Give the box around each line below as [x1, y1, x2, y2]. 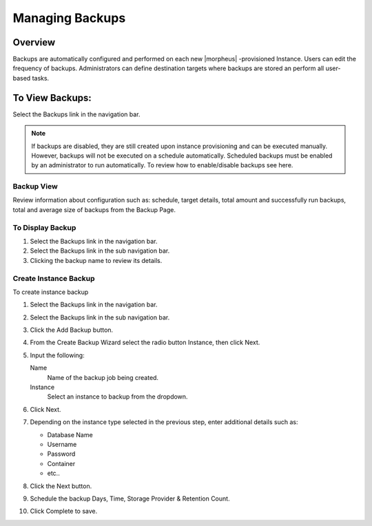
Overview [12, 36, 56, 48]
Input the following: [30, 351, 85, 359]
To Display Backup [12, 222, 76, 232]
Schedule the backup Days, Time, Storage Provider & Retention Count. [30, 494, 230, 503]
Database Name [47, 430, 93, 439]
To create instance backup [12, 288, 89, 296]
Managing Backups [12, 10, 126, 25]
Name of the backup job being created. [47, 373, 158, 381]
